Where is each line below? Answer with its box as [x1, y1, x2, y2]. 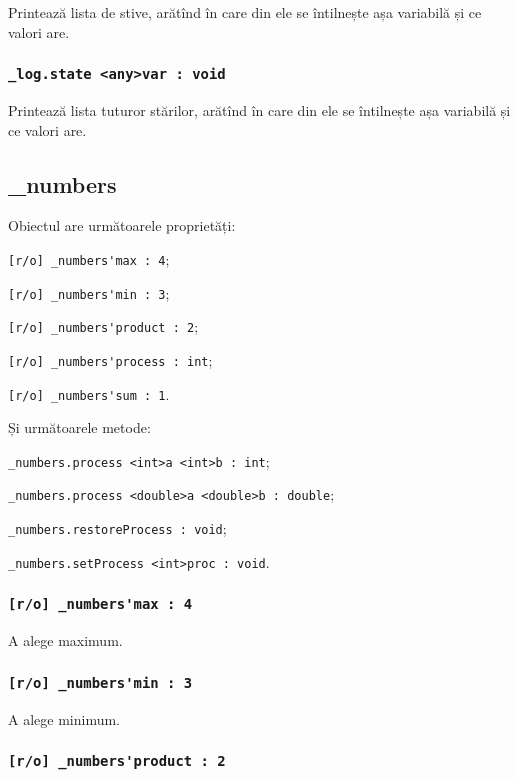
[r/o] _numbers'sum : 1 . [8, 383, 170, 404]
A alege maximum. [8, 630, 123, 651]
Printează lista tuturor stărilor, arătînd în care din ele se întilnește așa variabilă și [8, 99, 511, 120]
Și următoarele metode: [8, 417, 151, 438]
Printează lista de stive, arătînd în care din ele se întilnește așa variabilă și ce [8, 2, 482, 22]
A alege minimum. [8, 708, 120, 729]
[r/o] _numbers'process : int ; [8, 349, 213, 370]
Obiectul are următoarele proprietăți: [8, 215, 236, 236]
